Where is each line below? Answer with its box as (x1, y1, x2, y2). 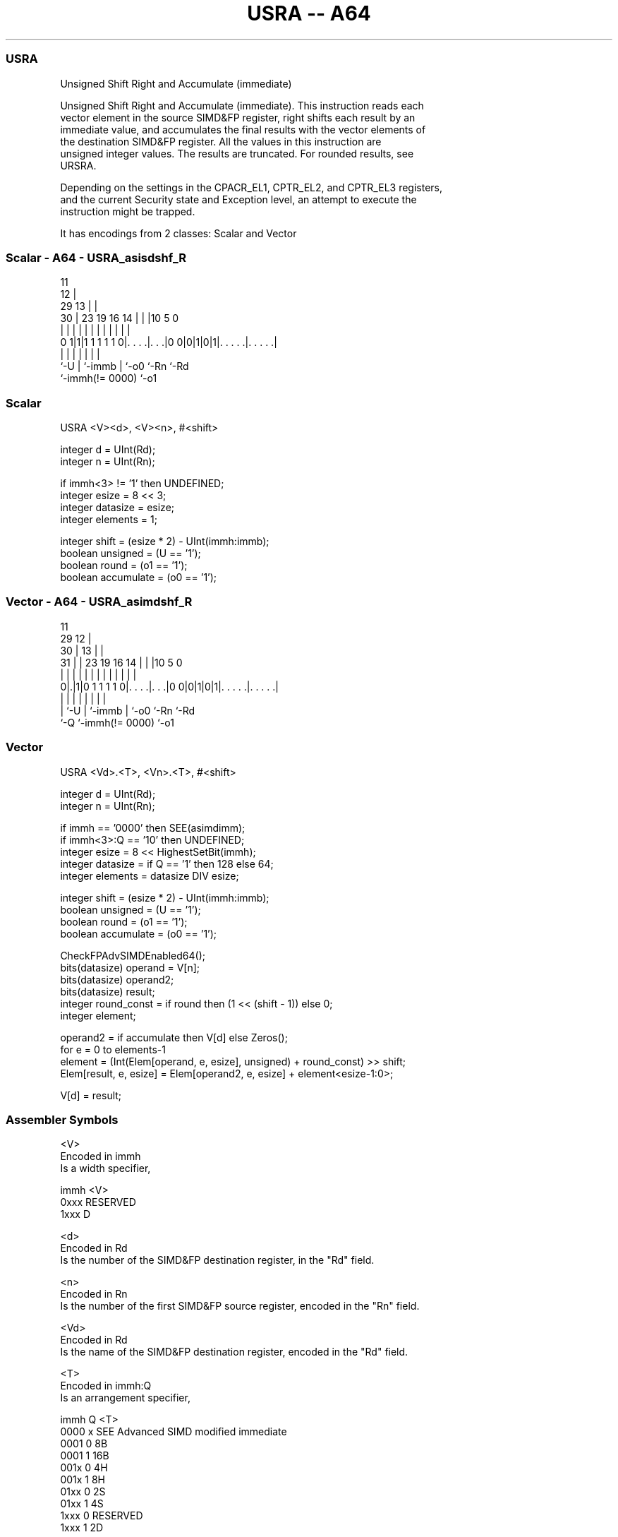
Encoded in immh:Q (60, 1380, 152, 1392)
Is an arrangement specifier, (60, 1392, 190, 1404)
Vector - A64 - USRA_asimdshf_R (6, 594, 193, 609)
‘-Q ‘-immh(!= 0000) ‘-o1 (60, 716, 174, 729)
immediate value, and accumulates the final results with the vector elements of (60, 123, 426, 136)
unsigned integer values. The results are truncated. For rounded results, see (60, 147, 414, 160)
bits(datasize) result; (60, 985, 155, 998)
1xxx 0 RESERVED (60, 1509, 143, 1522)
